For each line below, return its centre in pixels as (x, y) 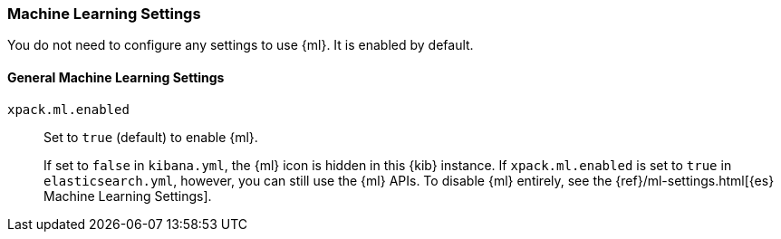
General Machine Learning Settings (116, 77)
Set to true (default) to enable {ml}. (151, 137)
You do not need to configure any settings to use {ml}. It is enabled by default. (241, 45)
